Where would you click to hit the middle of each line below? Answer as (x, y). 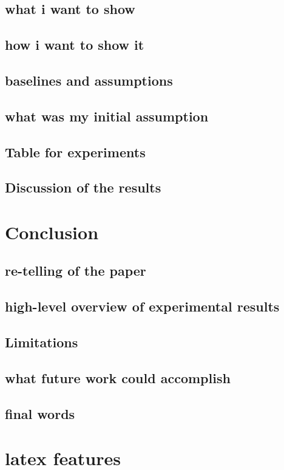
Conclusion (52, 232)
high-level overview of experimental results (142, 306)
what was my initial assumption (107, 116)
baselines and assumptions (89, 80)
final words (40, 413)
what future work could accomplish (118, 377)
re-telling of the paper (76, 271)
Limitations (42, 342)
